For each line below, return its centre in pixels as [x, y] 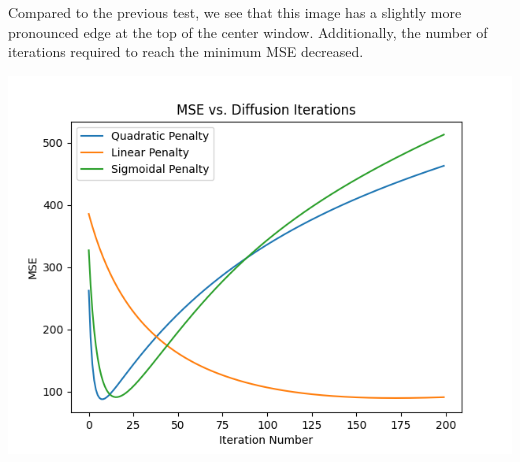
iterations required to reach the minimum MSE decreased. [186, 51]
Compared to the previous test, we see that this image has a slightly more [235, 12]
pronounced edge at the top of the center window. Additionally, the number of [248, 31]
